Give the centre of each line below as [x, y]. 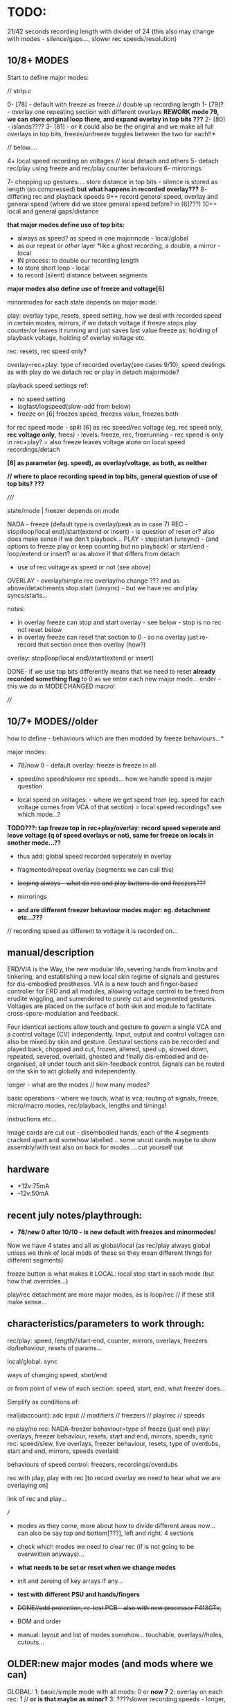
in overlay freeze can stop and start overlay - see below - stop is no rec [119, 622]
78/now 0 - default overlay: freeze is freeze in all [87, 765]
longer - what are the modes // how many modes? [79, 1085]
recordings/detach [34, 449]
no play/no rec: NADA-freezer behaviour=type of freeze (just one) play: [109, 1429]
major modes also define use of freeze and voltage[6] [86, 289]
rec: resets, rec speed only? [47, 351]
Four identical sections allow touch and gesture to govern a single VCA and [114, 1027]
